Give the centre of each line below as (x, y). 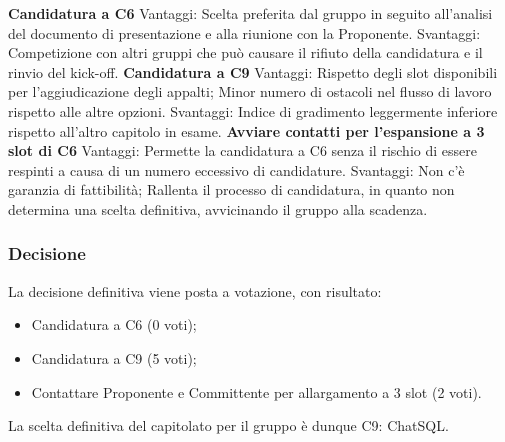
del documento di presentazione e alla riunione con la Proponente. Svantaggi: (244, 32)
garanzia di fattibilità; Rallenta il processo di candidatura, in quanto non (231, 189)
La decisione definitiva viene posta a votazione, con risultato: (195, 290)
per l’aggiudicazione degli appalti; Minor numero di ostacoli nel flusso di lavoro (250, 91)
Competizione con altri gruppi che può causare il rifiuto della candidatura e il (245, 52)
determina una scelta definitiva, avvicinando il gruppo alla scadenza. (218, 208)
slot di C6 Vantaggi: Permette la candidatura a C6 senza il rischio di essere (242, 150)
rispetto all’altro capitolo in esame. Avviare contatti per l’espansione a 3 (246, 130)
